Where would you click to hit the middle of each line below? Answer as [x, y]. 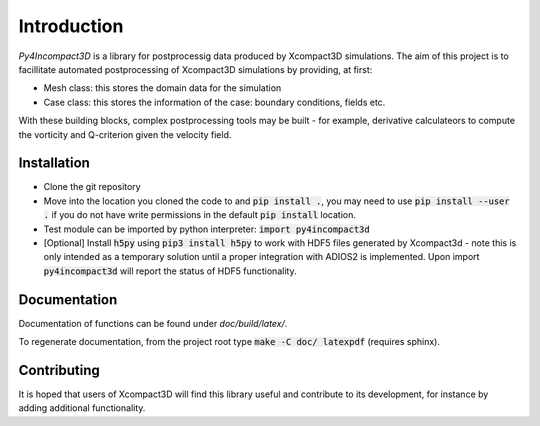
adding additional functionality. [82, 408]
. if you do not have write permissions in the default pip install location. [200, 215]
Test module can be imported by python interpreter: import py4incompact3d [206, 229]
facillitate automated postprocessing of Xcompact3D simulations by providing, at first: [195, 69]
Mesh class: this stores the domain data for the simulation [162, 88]
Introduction [71, 26]
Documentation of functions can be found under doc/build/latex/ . [153, 323]
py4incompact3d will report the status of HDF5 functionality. [170, 271]
